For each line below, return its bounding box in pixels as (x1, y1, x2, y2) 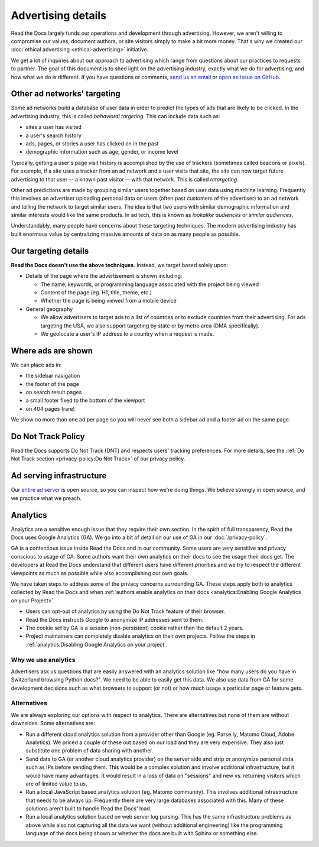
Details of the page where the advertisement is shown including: (25, 272, 183, 280)
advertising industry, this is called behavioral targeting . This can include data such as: (11, 112, 221, 119)
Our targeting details (11, 246, 89, 256)
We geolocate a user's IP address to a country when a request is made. (40, 330, 214, 337)
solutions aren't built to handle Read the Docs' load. (25, 805, 152, 812)
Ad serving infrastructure (11, 470, 107, 481)
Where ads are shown (11, 346, 93, 356)
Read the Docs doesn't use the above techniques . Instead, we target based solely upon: (11, 261, 229, 268)
